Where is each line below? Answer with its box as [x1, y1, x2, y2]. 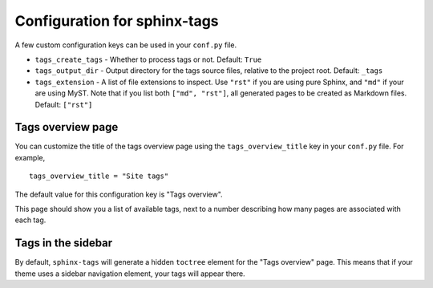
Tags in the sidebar [14, 237, 113, 250]
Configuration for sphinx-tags [14, 12, 220, 30]
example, [14, 152, 46, 162]
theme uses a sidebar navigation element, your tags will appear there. [14, 269, 245, 278]
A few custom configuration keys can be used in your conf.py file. [14, 40, 237, 50]
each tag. [14, 215, 47, 225]
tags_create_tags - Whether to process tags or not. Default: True [34, 55, 262, 64]
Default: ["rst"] [34, 99, 93, 109]
